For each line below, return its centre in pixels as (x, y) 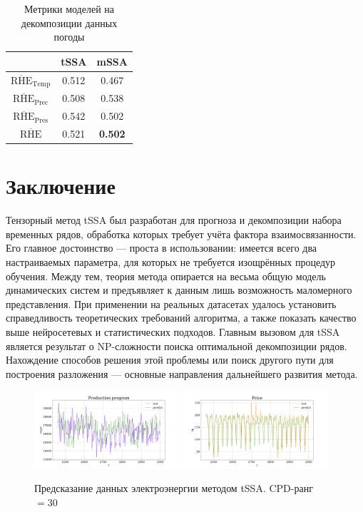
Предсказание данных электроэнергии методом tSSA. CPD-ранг (174, 488)
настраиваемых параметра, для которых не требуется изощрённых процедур (171, 262)
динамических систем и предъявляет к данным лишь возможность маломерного (179, 290)
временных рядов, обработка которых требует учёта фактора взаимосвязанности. (181, 234)
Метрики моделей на (69, 9)
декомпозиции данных (69, 22)
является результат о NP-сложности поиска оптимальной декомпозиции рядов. (177, 345)
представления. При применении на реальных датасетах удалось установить (171, 303)
